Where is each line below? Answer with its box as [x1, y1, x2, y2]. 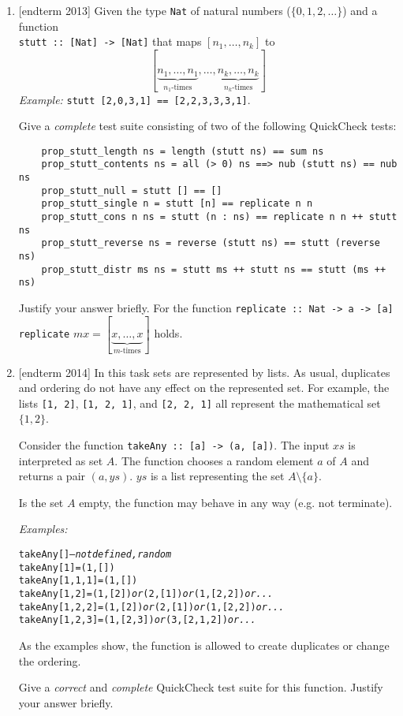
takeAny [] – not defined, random [18, 548, 172, 560]
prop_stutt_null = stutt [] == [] [41, 185, 222, 196]
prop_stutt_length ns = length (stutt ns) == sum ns [41, 145, 324, 157]
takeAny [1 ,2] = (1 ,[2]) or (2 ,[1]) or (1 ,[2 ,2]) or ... [18, 587, 274, 599]
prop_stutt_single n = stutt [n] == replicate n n [41, 198, 313, 210]
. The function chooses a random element [114, 452, 314, 468]
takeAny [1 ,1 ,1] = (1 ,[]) [18, 575, 138, 587]
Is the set [18, 494, 64, 510]
